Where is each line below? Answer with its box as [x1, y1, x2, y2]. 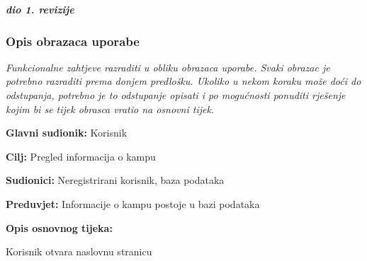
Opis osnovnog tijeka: [6, 220, 113, 235]
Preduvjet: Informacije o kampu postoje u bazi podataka [6, 196, 260, 211]
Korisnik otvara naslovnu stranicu [6, 244, 152, 259]
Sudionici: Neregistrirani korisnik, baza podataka [6, 173, 225, 187]
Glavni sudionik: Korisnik [6, 125, 128, 140]
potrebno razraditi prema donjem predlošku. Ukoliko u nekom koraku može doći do [6, 74, 361, 88]
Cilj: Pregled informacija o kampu [6, 149, 156, 163]
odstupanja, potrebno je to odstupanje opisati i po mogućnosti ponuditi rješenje [6, 88, 346, 102]
